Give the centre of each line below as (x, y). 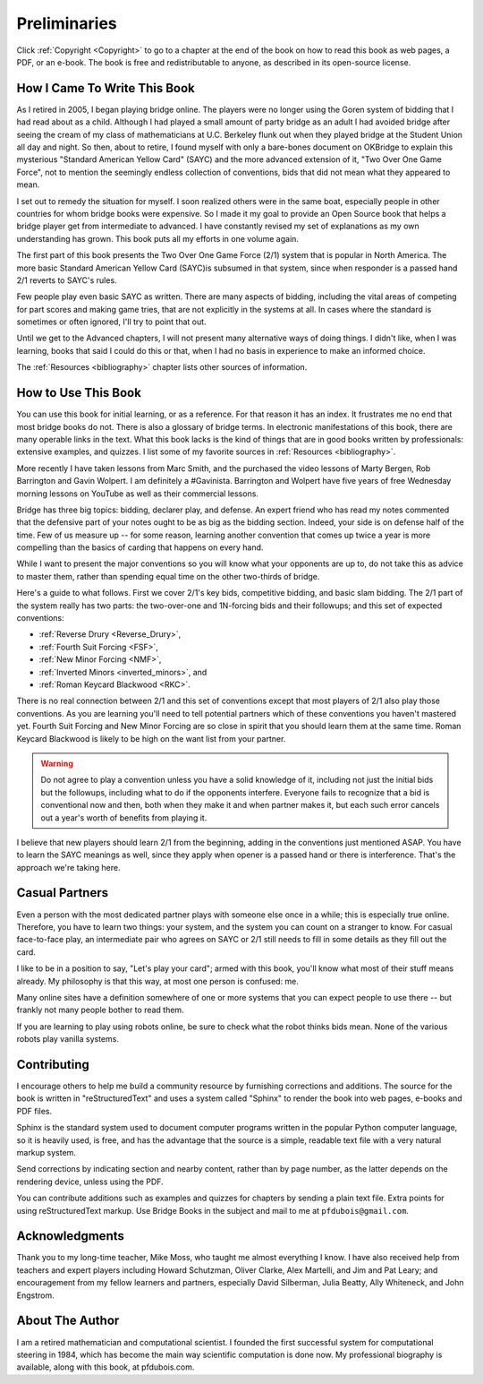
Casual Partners (63, 893)
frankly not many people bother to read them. (100, 1010)
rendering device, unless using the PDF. (90, 1182)
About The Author (68, 1321)
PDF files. (34, 1111)
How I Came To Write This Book (106, 88)
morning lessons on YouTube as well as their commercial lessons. (138, 494)
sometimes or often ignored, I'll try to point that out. (111, 322)
